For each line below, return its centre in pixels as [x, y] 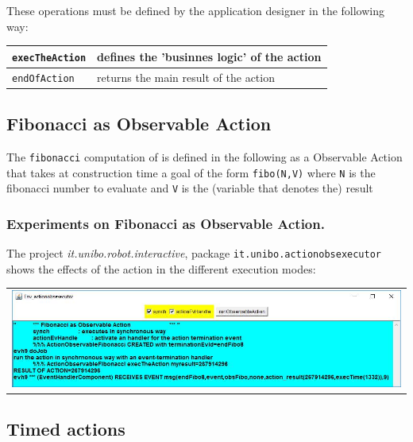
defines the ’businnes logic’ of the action [209, 56]
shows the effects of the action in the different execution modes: [161, 268]
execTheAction [49, 58]
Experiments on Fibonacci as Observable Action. [166, 223]
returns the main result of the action [186, 77]
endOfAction [43, 78]
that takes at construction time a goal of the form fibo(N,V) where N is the [191, 172]
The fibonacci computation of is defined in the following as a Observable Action [205, 156]
